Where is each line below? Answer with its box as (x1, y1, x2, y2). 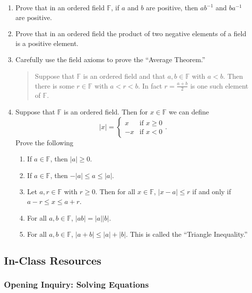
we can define (169, 106, 209, 116)
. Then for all (95, 186, 136, 197)
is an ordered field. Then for (64, 106, 148, 116)
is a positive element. (15, 38, 79, 48)
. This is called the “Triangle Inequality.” (126, 229, 248, 239)
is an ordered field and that (83, 70, 165, 81)
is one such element (190, 80, 249, 90)
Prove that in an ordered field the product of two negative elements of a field (15, 28, 247, 39)
